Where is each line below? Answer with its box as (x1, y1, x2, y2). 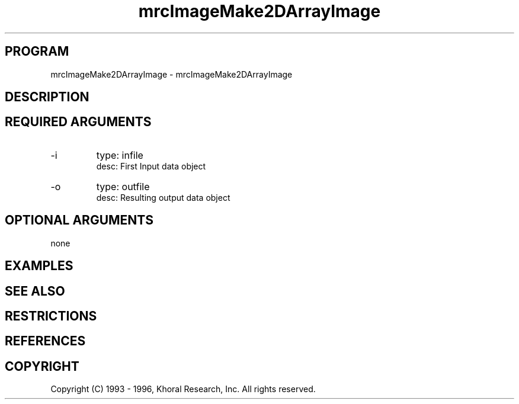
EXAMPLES (5, 258, 73, 274)
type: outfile (96, 180, 150, 193)
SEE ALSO (5, 283, 65, 299)
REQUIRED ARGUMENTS (5, 114, 152, 130)
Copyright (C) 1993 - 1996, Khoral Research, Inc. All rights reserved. (50, 384, 316, 395)
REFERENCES (5, 334, 86, 349)
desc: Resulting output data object (96, 192, 230, 203)
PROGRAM (5, 44, 69, 59)
